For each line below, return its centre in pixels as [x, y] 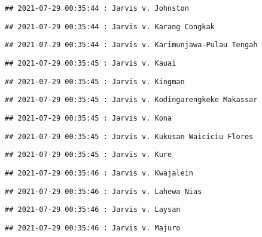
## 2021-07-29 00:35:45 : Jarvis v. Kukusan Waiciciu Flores [129, 136]
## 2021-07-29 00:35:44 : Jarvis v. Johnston [97, 8]
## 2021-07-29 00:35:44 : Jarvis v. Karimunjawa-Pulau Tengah [131, 45]
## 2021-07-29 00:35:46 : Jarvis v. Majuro [93, 228]
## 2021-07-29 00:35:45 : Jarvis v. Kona [89, 118]
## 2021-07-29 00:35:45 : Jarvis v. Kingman [95, 81]
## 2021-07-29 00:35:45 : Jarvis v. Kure [89, 155]
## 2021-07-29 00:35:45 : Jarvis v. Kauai [91, 63]
